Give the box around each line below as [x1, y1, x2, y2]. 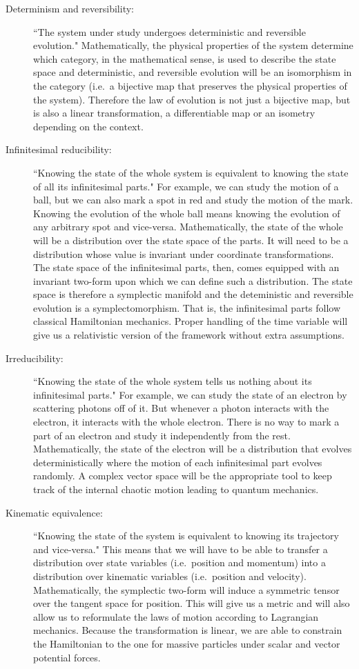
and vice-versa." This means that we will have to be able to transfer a [33, 541, 328, 556]
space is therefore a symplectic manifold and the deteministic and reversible [33, 287, 353, 301]
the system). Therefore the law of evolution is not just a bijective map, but [33, 92, 351, 106]
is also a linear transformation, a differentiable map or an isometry [33, 106, 316, 120]
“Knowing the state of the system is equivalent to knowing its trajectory [33, 528, 339, 543]
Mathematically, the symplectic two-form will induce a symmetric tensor [33, 582, 340, 597]
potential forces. [33, 650, 101, 664]
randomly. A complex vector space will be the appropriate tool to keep [33, 468, 332, 483]
